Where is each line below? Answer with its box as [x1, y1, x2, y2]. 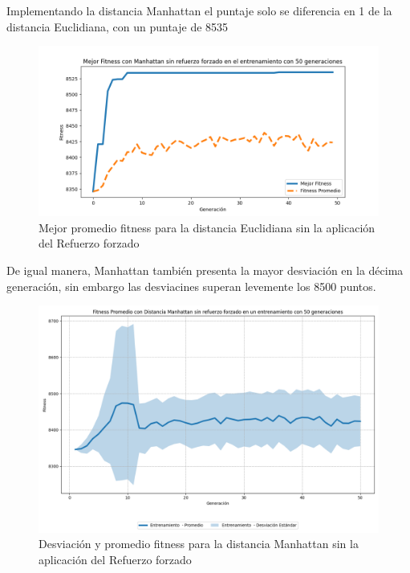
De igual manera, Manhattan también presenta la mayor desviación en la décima [6, 261, 404, 278]
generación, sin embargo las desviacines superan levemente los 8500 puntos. [6, 277, 376, 294]
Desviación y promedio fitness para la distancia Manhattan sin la [39, 535, 359, 552]
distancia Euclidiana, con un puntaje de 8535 [6, 18, 229, 35]
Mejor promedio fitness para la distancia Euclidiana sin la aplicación [39, 219, 375, 235]
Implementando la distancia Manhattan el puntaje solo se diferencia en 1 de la [6, 2, 392, 18]
